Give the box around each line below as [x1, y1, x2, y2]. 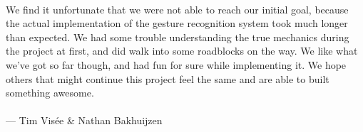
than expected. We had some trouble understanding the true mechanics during [6, 29, 349, 44]
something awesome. [6, 85, 94, 100]
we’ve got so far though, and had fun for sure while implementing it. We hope [6, 57, 347, 72]
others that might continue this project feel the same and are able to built [6, 71, 329, 86]
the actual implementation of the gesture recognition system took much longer [6, 16, 348, 31]
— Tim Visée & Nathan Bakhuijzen [6, 113, 163, 128]
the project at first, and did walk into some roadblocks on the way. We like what [6, 43, 358, 58]
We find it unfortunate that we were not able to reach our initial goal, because [6, 1, 349, 16]
